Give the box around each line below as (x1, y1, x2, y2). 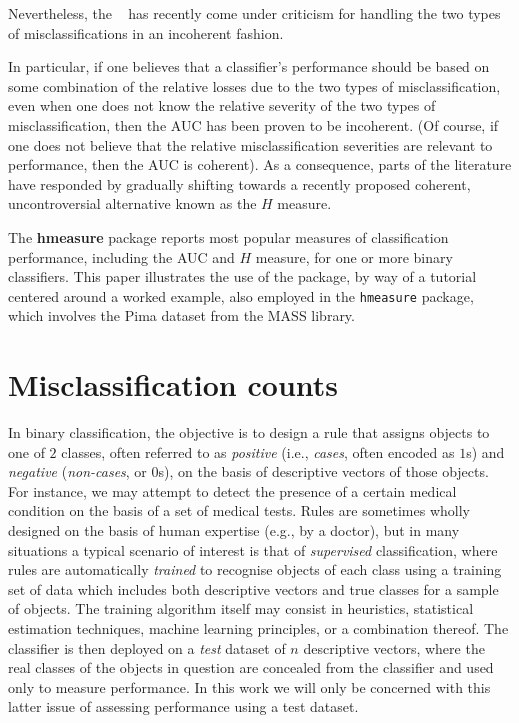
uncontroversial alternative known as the (8, 193, 257, 214)
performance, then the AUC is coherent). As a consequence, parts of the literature (8, 154, 512, 175)
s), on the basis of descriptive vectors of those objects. (158, 461, 489, 482)
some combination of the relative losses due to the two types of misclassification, (8, 75, 501, 96)
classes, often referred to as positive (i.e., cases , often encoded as (61, 441, 455, 462)
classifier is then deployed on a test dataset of (8, 637, 286, 658)
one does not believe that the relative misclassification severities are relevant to (8, 134, 493, 155)
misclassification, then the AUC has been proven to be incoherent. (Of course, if (8, 114, 499, 135)
